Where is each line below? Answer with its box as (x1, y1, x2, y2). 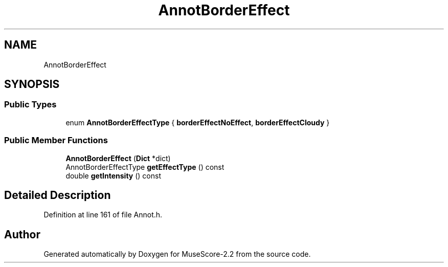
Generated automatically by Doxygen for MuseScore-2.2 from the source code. (43, 250, 311, 259)
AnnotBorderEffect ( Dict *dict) (65, 153, 171, 163)
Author (4, 228, 40, 241)
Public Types (4, 99, 57, 110)
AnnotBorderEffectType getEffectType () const (65, 162, 225, 171)
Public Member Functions (4, 135, 108, 146)
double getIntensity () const (65, 171, 161, 180)
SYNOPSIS (4, 78, 60, 91)
